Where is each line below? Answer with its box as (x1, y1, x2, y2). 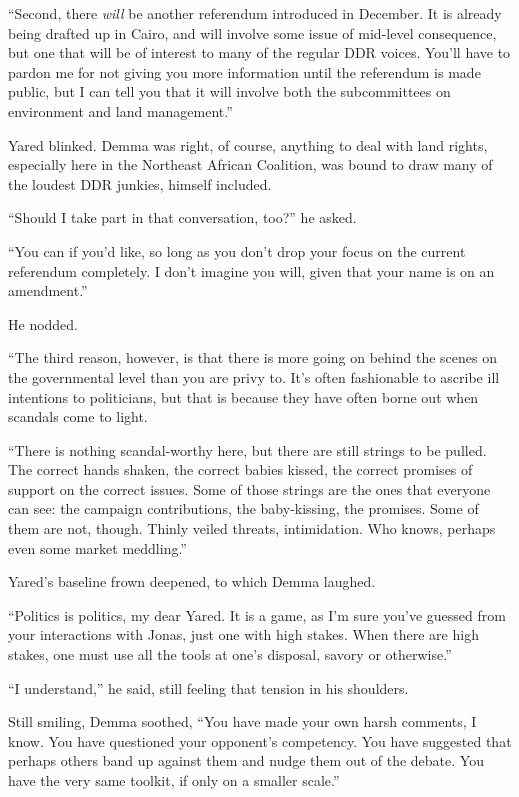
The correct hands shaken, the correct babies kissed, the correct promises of (8, 459, 473, 480)
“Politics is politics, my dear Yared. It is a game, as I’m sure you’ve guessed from (8, 604, 506, 625)
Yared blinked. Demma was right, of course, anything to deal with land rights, (8, 134, 488, 155)
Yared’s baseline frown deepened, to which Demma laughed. (8, 571, 376, 592)
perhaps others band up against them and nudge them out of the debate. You (8, 750, 484, 771)
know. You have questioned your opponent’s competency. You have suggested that (8, 730, 512, 751)
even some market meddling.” (8, 537, 187, 558)
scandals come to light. (8, 406, 148, 427)
